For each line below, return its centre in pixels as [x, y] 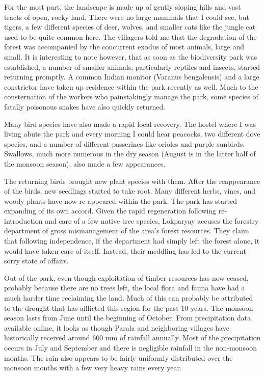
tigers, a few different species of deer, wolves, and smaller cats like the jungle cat [130, 27]
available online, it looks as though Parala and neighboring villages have [117, 327]
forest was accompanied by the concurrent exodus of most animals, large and [124, 47]
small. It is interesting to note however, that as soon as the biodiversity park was [131, 56]
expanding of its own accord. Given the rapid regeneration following [110, 211]
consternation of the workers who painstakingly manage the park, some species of [131, 97]
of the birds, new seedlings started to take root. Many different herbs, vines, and [130, 191]
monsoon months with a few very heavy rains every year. [93, 368]
